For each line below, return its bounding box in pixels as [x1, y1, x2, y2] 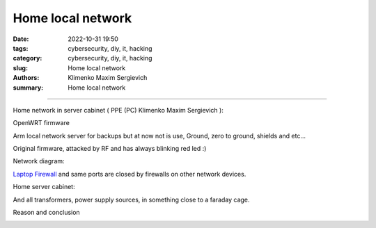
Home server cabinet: [13, 183, 76, 191]
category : [13, 54, 42, 63]
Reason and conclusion [13, 209, 80, 217]
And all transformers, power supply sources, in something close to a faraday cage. [13, 195, 250, 204]
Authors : [13, 74, 40, 82]
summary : [13, 83, 44, 92]
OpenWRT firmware [13, 119, 70, 127]
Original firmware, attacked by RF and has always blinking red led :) [13, 145, 207, 153]
